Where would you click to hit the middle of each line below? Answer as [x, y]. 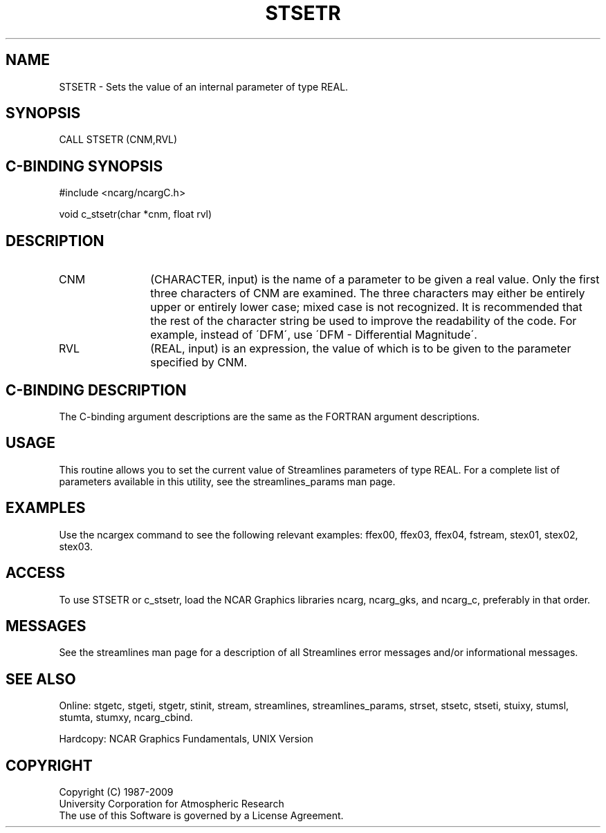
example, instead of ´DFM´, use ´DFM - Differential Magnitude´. [314, 335]
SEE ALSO [41, 679]
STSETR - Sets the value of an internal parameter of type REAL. [204, 86]
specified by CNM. [199, 363]
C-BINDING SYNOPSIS [84, 166]
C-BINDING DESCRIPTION [96, 390]
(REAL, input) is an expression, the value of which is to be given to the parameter [361, 349]
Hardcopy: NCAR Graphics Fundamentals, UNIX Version [186, 739]
